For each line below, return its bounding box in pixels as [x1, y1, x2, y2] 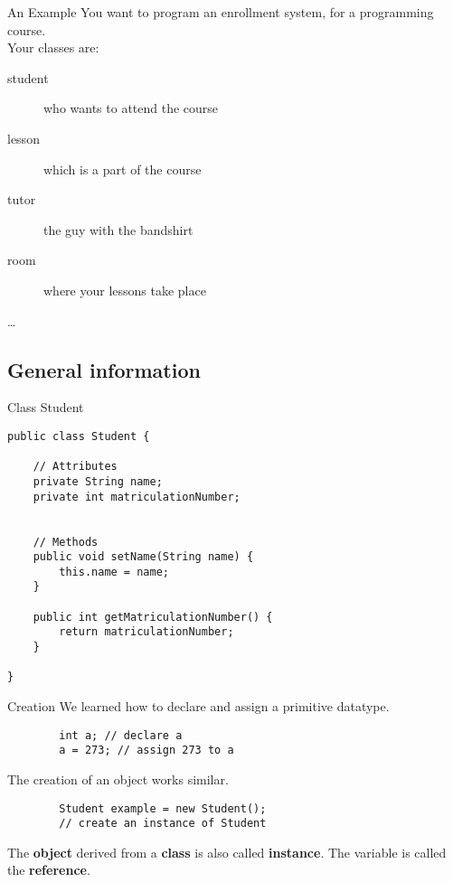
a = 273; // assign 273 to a [59, 744, 234, 757]
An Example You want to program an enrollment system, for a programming [7, 3, 434, 21]
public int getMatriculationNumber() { [33, 610, 273, 624]
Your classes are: [7, 38, 99, 57]
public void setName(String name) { [33, 550, 254, 564]
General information [7, 355, 201, 383]
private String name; [33, 474, 163, 488]
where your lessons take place [43, 280, 206, 299]
